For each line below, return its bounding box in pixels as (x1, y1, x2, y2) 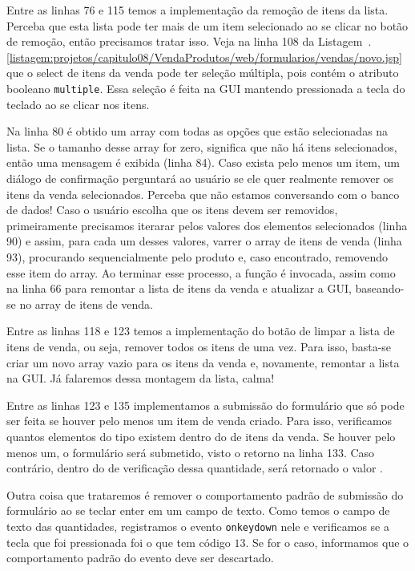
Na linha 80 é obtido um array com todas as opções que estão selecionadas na (6, 123, 389, 140)
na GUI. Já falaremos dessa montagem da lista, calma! (6, 370, 275, 387)
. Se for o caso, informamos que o (245, 533, 409, 550)
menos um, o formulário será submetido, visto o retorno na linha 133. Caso (6, 443, 375, 460)
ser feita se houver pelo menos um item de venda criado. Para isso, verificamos (6, 412, 393, 429)
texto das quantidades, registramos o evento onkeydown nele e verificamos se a (6, 517, 389, 534)
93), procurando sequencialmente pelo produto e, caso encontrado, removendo (6, 248, 388, 265)
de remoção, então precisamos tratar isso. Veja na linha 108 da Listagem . (6, 33, 372, 50)
